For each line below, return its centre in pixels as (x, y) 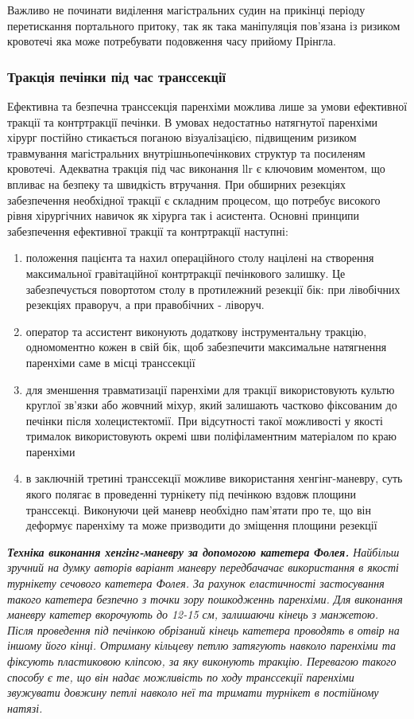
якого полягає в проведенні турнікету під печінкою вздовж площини (191, 494)
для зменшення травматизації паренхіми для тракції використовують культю (210, 389)
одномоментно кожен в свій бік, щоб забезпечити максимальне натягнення (206, 347)
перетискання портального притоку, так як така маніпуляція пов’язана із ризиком (204, 25)
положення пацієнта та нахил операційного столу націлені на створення (200, 258)
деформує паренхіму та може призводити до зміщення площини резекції (201, 525)
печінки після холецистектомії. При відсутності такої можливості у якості (204, 420)
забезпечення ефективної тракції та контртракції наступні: (148, 231)
